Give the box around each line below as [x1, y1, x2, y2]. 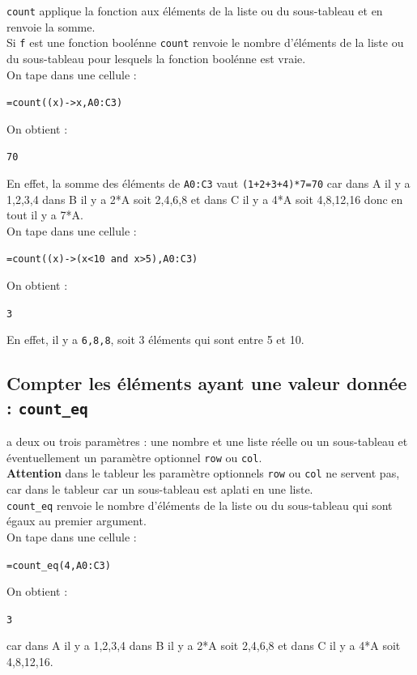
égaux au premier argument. [6, 512, 147, 529]
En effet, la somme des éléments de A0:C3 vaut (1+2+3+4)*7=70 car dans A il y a [6, 175, 411, 191]
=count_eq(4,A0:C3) [6, 559, 111, 571]
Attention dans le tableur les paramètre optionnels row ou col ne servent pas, [6, 465, 400, 482]
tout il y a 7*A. [6, 206, 83, 223]
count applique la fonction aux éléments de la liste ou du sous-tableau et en [6, 2, 383, 19]
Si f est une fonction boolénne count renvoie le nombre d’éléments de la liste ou [6, 34, 404, 51]
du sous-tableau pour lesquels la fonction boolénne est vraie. [6, 49, 306, 66]
